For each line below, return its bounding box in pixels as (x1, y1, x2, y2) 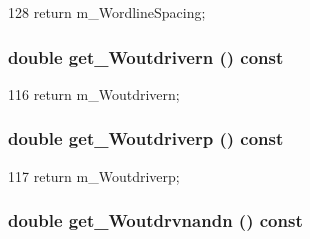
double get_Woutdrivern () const (8, 44, 284, 69)
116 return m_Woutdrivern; (8, 83, 180, 104)
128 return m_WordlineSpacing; (8, 2, 206, 22)
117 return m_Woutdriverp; (8, 165, 180, 186)
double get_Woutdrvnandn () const (8, 208, 303, 233)
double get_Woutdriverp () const (8, 126, 284, 151)
